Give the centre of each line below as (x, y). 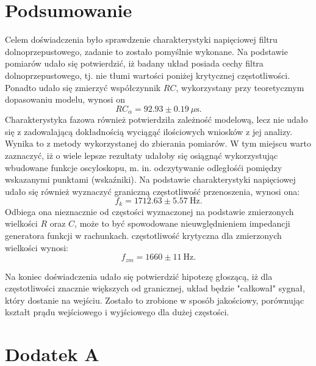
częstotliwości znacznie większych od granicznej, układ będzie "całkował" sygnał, (155, 288)
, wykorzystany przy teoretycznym (240, 87)
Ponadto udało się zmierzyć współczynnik (83, 87)
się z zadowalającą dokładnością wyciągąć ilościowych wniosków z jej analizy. (149, 131)
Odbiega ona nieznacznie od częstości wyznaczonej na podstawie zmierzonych (149, 211)
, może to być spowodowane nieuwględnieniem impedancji (182, 223)
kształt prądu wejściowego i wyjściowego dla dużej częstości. (117, 312)
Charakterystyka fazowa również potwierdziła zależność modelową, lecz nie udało (156, 119)
